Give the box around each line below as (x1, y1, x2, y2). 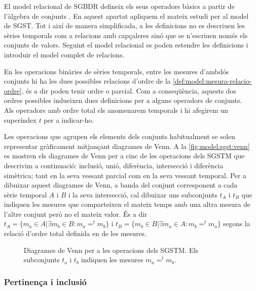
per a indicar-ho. (43, 114, 94, 125)
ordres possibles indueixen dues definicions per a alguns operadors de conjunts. (4, 95, 242, 105)
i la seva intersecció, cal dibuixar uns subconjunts (68, 189, 218, 199)
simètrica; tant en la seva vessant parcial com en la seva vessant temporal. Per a (4, 170, 247, 180)
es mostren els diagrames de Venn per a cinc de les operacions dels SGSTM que (4, 150, 245, 161)
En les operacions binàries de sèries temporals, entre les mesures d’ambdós (4, 66, 229, 76)
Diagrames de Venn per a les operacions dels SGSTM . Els (24, 244, 199, 255)
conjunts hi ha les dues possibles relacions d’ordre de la (4, 76, 171, 86)
